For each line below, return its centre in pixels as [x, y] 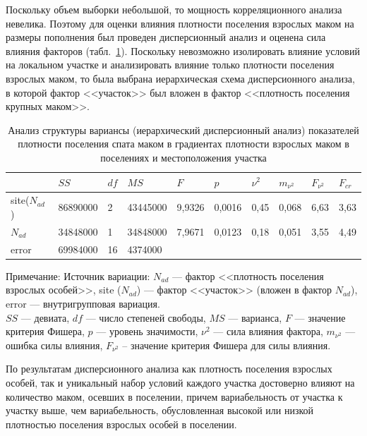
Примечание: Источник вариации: [78, 275]
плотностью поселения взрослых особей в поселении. [121, 424]
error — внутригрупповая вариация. [83, 303]
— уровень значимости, [147, 331]
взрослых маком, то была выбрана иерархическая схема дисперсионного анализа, [180, 78]
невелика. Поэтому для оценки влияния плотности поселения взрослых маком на [180, 23]
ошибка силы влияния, [54, 345]
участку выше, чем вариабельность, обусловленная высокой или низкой [160, 410]
